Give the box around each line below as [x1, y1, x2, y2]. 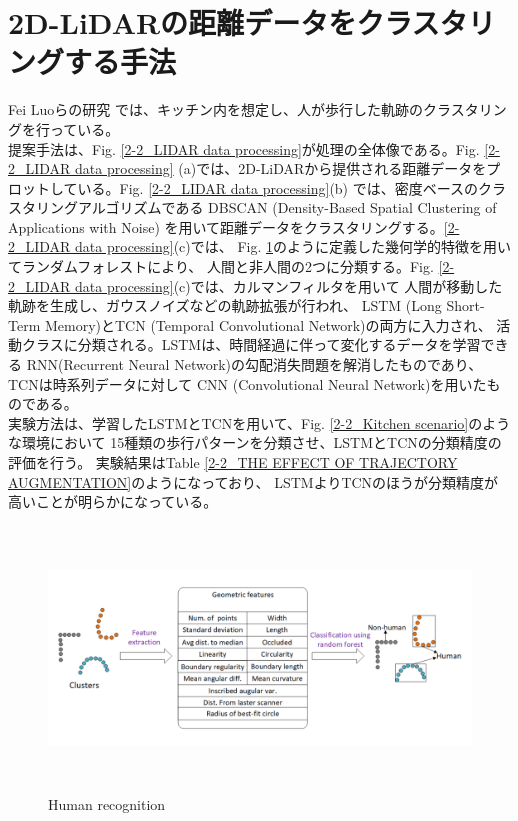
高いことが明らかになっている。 [8, 491, 218, 512]
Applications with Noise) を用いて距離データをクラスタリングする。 [8, 216, 444, 237]
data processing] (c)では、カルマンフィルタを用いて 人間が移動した [75, 275, 503, 296]
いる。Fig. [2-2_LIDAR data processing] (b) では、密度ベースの [77, 177, 479, 198]
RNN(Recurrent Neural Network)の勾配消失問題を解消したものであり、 [26, 354, 483, 375]
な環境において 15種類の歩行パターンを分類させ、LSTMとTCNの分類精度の [8, 432, 502, 453]
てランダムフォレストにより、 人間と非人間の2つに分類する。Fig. [8, 256, 434, 277]
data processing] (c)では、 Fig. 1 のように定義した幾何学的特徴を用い [75, 236, 512, 257]
